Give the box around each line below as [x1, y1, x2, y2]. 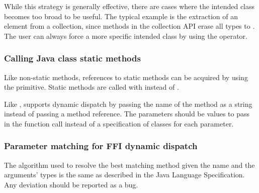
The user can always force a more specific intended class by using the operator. [4, 30, 247, 41]
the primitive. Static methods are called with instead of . [4, 82, 179, 92]
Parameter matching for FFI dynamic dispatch [4, 140, 198, 152]
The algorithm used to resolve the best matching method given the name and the [4, 159, 255, 170]
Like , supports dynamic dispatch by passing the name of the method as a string [4, 98, 252, 109]
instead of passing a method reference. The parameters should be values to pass [4, 108, 250, 119]
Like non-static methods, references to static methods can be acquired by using [4, 72, 248, 82]
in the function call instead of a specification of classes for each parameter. [4, 118, 234, 128]
